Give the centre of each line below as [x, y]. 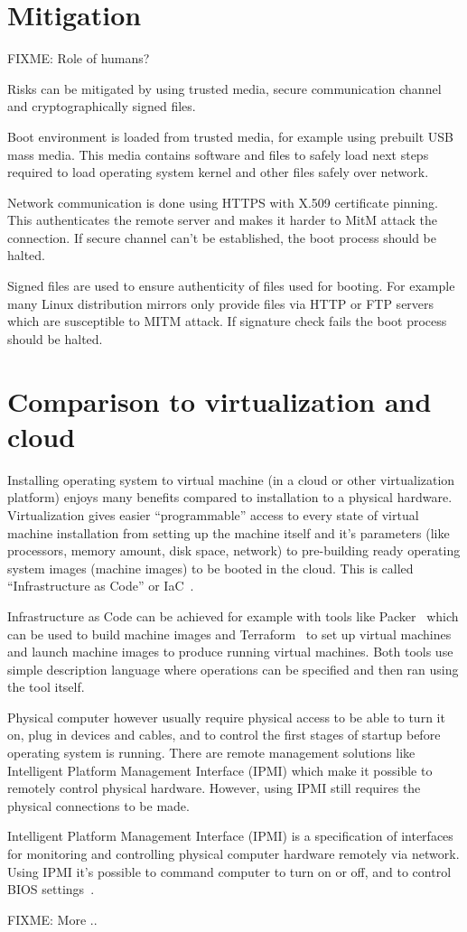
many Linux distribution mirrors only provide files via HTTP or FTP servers [221, 303]
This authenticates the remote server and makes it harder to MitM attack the [223, 220]
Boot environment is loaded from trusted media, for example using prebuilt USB [230, 136]
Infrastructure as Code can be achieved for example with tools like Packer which [233, 615]
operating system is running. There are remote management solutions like [211, 753]
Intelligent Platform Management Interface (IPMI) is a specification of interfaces [230, 836]
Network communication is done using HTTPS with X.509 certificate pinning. [223, 202]
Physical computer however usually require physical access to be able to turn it [226, 717]
